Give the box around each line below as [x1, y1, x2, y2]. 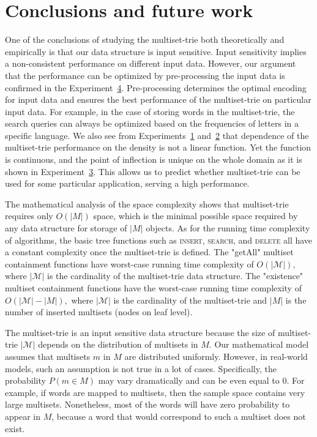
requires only [5, 209, 53, 222]
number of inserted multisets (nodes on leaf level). [5, 305, 193, 318]
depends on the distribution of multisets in [38, 338, 198, 351]
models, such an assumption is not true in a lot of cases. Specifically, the [5, 362, 277, 375]
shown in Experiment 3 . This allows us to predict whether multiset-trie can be [5, 165, 300, 177]
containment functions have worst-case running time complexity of [5, 257, 254, 270]
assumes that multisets [5, 349, 91, 362]
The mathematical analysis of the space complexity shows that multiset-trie [5, 197, 289, 210]
